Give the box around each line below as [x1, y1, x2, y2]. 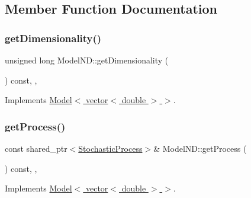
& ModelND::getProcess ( [153, 142, 247, 154]
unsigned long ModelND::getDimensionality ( [5, 54, 169, 66]
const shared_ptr [5, 142, 67, 154]
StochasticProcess [78, 142, 143, 154]
